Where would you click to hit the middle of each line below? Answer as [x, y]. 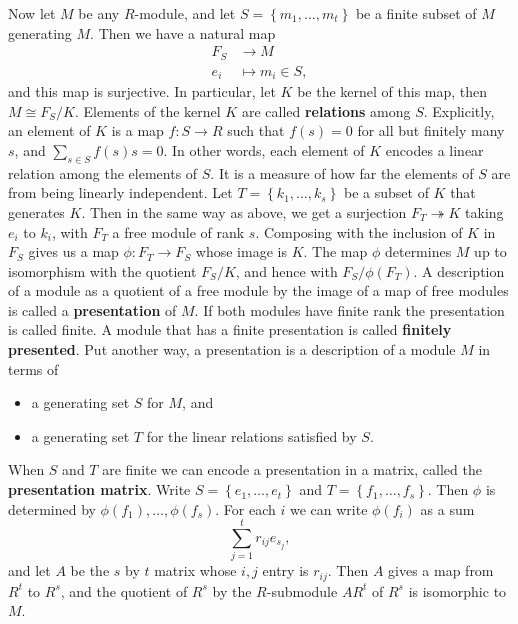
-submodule [302, 590]
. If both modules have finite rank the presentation [349, 309]
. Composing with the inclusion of [359, 231]
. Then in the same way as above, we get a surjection [244, 211]
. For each [245, 508]
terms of [33, 368]
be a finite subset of [416, 13]
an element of [49, 130]
